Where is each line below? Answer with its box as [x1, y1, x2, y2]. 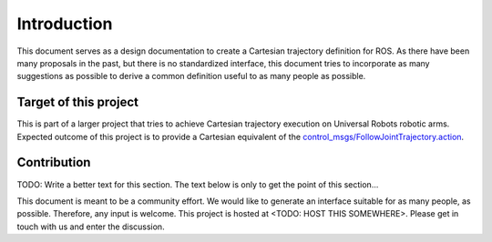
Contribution [16, 155, 91, 170]
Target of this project [16, 95, 139, 110]
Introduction [16, 14, 113, 34]
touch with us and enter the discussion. [16, 221, 165, 232]
